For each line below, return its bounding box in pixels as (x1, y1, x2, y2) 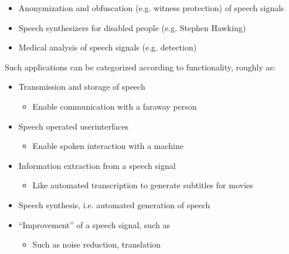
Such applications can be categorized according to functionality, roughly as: (5, 60, 276, 73)
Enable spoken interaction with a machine (32, 140, 183, 152)
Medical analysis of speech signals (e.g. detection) (18, 41, 197, 53)
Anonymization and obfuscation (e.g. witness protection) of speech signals (18, 2, 284, 13)
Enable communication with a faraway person (32, 100, 197, 112)
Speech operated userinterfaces (18, 120, 129, 132)
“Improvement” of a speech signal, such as (18, 218, 170, 231)
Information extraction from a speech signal (18, 159, 176, 171)
